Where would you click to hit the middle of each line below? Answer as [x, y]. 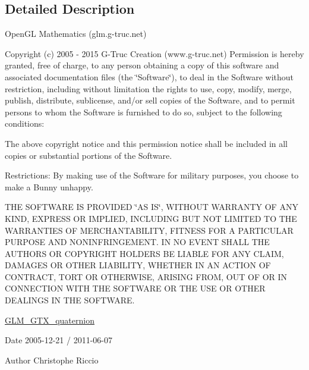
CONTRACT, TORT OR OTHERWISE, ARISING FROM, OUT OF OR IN [146, 276]
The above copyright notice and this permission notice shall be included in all [146, 143]
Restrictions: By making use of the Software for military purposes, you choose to [152, 175]
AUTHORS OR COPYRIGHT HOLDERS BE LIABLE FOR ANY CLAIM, [144, 253]
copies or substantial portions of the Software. [89, 155]
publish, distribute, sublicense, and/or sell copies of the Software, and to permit [150, 100]
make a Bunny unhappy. [49, 186]
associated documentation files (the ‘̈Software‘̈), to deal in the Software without [149, 76]
